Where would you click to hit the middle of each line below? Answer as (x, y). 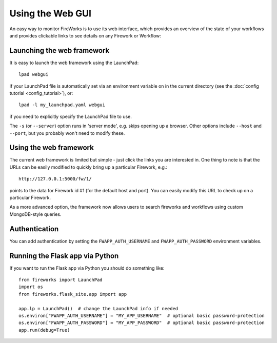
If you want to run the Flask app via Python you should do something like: (87, 268)
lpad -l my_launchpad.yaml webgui (62, 105)
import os (31, 287)
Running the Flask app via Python (64, 256)
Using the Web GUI (51, 13)
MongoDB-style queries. (35, 214)
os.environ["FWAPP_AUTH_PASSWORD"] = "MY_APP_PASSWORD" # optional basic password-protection (142, 323)
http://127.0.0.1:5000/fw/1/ (55, 179)
